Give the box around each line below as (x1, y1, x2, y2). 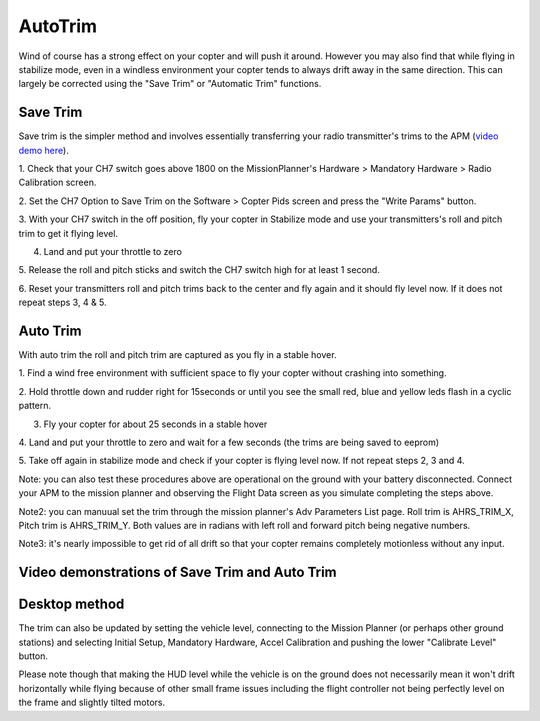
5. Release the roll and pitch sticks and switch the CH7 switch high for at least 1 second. (18, 264, 380, 276)
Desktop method (18, 596, 125, 613)
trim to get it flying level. (18, 227, 119, 239)
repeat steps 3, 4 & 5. (18, 296, 107, 309)
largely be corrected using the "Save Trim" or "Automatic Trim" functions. (18, 78, 322, 90)
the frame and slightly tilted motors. (18, 696, 166, 709)
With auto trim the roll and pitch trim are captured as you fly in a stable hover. (18, 349, 337, 361)
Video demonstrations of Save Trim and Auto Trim (18, 564, 337, 581)
